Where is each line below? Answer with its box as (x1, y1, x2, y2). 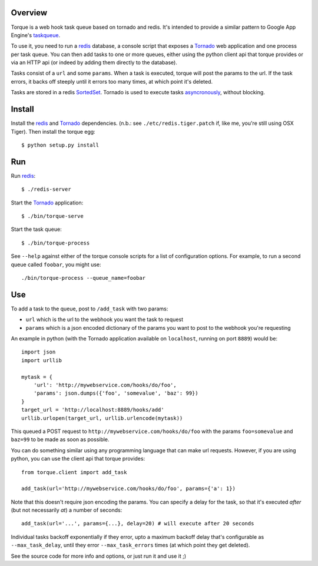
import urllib (21, 357, 62, 363)
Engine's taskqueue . (11, 31, 61, 38)
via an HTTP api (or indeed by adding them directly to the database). (11, 59, 178, 66)
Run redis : (11, 172, 36, 179)
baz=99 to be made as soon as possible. (11, 436, 110, 443)
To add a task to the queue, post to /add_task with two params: (11, 305, 168, 312)
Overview (11, 8, 48, 18)
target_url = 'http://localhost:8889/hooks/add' (21, 406, 164, 413)
